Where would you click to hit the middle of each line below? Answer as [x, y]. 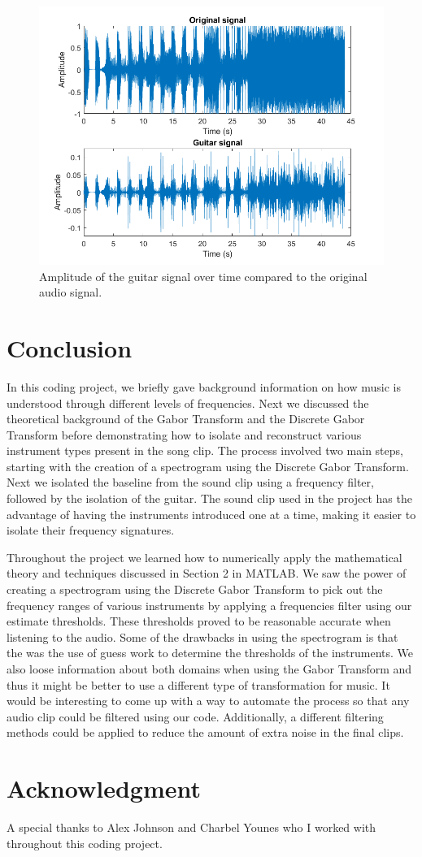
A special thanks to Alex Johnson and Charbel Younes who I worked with [191, 827]
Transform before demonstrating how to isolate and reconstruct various [184, 434]
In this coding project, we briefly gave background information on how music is [204, 386]
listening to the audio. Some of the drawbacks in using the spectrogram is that [202, 636]
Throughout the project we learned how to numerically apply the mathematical [204, 557]
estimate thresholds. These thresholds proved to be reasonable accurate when [199, 621]
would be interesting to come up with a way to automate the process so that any [208, 701]
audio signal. [71, 292]
